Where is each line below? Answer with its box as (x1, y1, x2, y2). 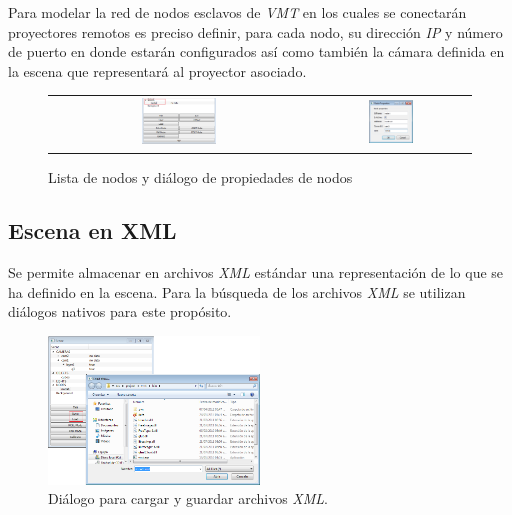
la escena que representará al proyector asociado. (8, 60, 307, 81)
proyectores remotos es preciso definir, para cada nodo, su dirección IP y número (8, 21, 503, 42)
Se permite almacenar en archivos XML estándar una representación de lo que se (8, 262, 504, 283)
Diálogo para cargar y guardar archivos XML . (48, 488, 329, 509)
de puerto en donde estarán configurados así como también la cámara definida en (8, 41, 505, 62)
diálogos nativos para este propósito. (8, 301, 232, 322)
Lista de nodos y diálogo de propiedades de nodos (48, 166, 353, 187)
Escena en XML (8, 215, 177, 246)
